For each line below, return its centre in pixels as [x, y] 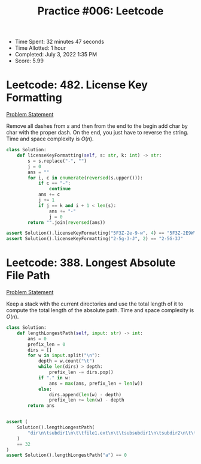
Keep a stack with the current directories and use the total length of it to [95, 304]
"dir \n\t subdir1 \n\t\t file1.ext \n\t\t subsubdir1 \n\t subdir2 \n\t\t [112, 433]
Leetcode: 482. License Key [77, 85]
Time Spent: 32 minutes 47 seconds [60, 42]
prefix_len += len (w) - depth [86, 400]
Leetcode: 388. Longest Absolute [91, 263]
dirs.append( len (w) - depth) [85, 394]
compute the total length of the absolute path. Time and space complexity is [100, 310]
